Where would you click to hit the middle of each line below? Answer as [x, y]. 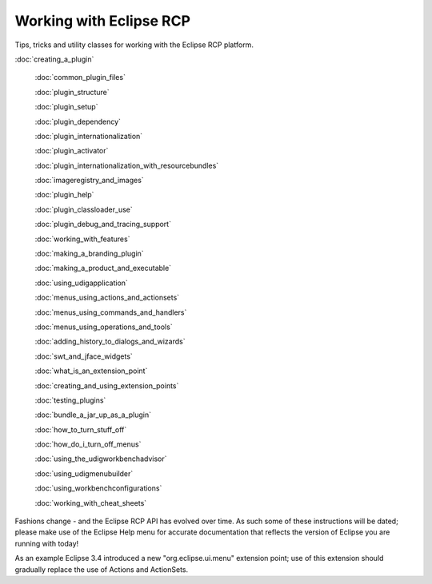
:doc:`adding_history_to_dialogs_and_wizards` [110, 342]
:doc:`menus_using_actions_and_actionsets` [107, 298]
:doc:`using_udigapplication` [81, 283]
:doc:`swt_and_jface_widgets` [84, 356]
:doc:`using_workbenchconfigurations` [98, 488]
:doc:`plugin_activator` [72, 151]
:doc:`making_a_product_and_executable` [103, 268]
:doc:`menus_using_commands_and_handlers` [111, 312]
